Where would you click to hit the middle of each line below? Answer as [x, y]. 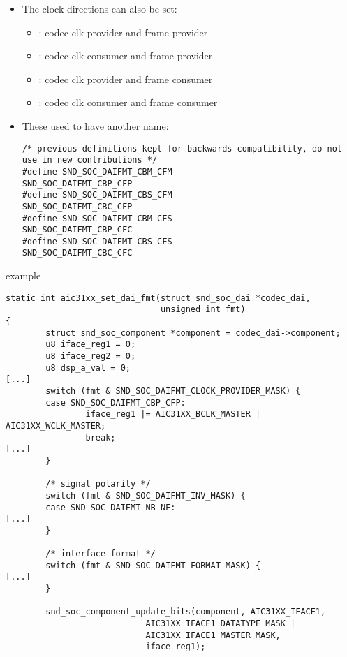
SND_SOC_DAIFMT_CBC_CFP [77, 206]
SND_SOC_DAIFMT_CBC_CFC [77, 253]
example [23, 275]
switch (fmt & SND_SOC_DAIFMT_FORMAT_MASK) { [153, 565]
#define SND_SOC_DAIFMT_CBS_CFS [97, 241]
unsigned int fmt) [203, 310]
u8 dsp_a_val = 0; [88, 368]
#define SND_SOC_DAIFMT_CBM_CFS [97, 218]
